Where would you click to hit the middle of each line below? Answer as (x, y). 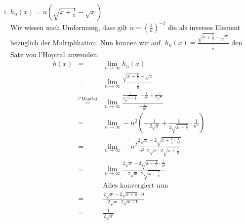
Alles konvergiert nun (136, 185)
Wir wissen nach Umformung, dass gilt (69, 27)
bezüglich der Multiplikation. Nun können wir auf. (86, 42)
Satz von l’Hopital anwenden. (55, 54)
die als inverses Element (204, 27)
